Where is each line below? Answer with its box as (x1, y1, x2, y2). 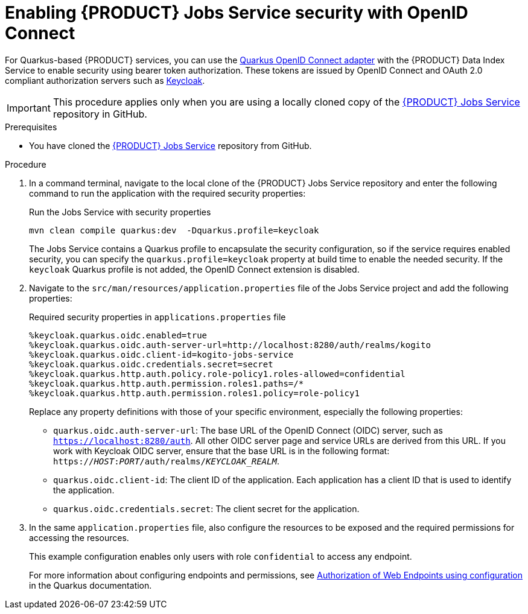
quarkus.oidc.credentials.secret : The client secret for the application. (53, 503, 360, 514)
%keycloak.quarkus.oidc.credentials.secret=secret (29, 359, 273, 369)
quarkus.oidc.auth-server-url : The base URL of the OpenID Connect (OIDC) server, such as (53, 425, 443, 435)
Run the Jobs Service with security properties (29, 206, 211, 217)
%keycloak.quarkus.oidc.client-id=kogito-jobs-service (29, 349, 294, 359)
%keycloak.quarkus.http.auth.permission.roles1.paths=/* (29, 378, 304, 388)
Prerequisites (5, 121, 57, 132)
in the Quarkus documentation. (29, 580, 152, 590)
